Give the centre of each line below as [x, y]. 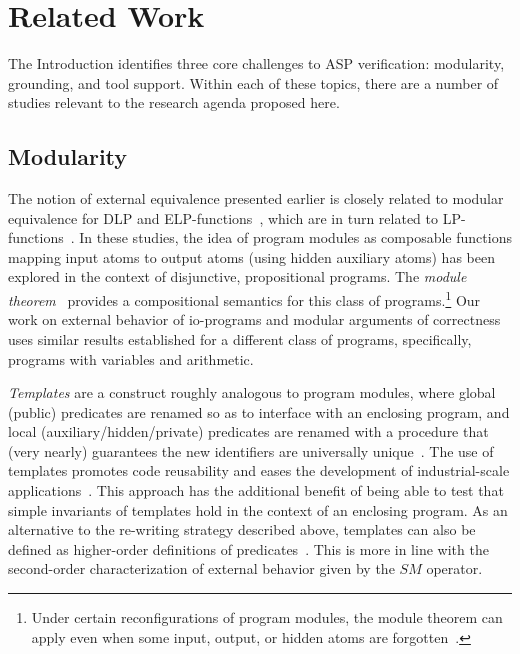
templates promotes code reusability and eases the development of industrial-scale [259, 470]
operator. [454, 568]
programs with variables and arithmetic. [131, 358]
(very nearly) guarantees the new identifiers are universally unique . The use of [251, 450]
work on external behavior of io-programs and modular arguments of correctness [254, 319]
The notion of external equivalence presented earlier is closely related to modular [256, 198]
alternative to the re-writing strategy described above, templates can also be [242, 529]
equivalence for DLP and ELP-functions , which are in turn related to [223, 217]
